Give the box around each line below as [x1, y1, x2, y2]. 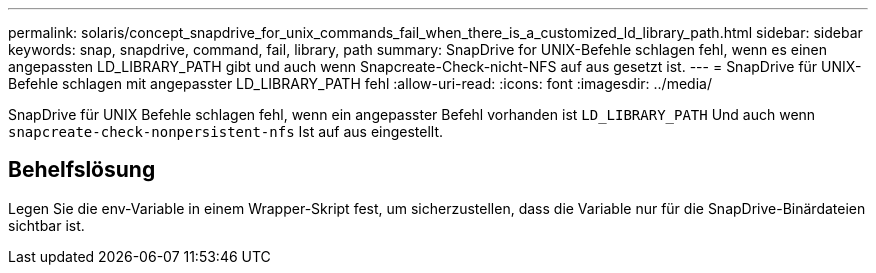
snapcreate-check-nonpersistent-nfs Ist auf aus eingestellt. [8, 123, 444, 140]
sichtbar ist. [8, 216, 85, 234]
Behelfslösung [8, 157, 156, 183]
